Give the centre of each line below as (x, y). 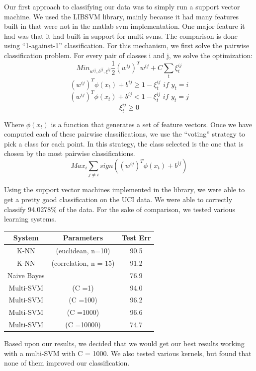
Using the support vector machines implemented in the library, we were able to (125, 189)
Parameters (83, 238)
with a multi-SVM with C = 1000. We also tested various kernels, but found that (128, 353)
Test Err (136, 238)
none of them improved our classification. (67, 363)
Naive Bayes (26, 275)
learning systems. (30, 219)
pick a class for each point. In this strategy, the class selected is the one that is (124, 143)
